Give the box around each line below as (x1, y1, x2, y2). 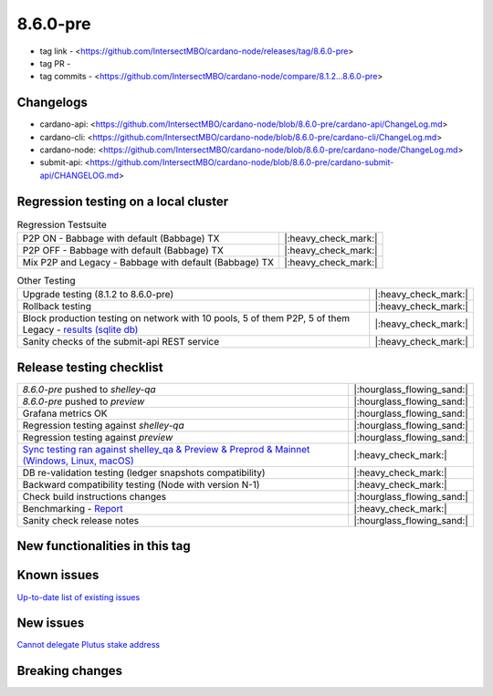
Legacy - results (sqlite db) (22, 324, 139, 337)
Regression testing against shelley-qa (22, 419, 184, 431)
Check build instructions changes (22, 490, 167, 503)
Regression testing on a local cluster (16, 193, 228, 209)
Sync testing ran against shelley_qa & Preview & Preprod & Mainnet (22, 442, 310, 455)
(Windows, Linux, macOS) (22, 454, 134, 467)
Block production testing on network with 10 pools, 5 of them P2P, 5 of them (22, 312, 351, 325)
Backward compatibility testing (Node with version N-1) (22, 478, 260, 491)
